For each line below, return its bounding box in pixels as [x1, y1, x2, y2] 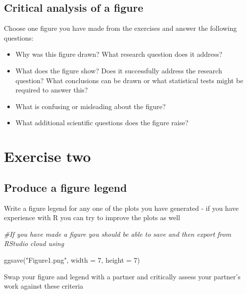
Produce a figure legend [4, 180, 127, 195]
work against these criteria [4, 281, 84, 291]
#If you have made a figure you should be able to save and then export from [4, 228, 231, 239]
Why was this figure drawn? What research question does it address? [15, 49, 223, 59]
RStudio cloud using [4, 238, 64, 249]
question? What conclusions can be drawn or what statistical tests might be [15, 75, 244, 85]
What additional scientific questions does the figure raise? [15, 117, 188, 128]
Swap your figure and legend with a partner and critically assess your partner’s [4, 271, 241, 281]
